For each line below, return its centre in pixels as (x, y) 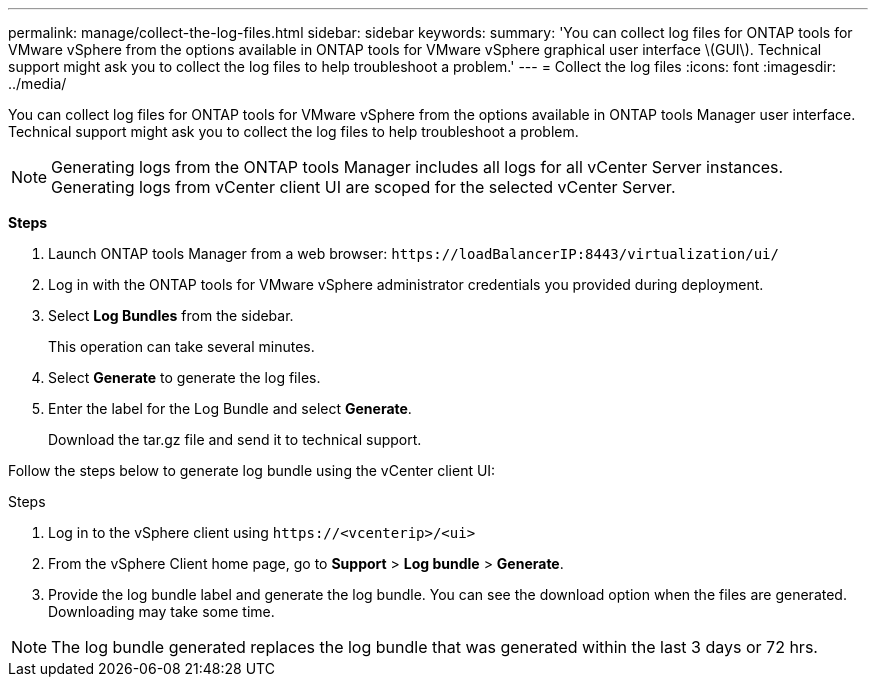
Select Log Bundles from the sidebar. (171, 315)
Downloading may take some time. (161, 611)
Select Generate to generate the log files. (184, 377)
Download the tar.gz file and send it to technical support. (235, 439)
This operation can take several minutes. (181, 346)
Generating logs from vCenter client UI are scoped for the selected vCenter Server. (363, 187)
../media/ (37, 83)
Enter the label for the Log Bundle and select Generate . (230, 408)
